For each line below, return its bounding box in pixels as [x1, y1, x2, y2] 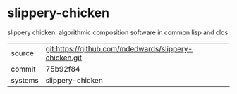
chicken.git [45, 53, 83, 62]
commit [11, 64, 36, 74]
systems [11, 75, 39, 85]
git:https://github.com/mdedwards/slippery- [45, 43, 193, 53]
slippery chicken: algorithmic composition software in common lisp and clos [7, 28, 229, 36]
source [11, 48, 34, 58]
